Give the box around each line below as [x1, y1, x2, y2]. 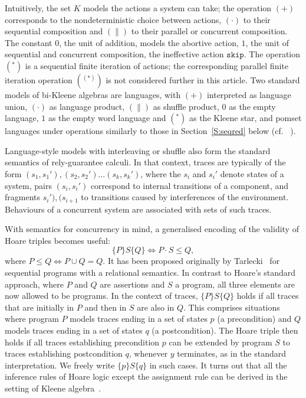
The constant [5, 36, 52, 48]
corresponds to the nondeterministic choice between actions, [5, 13, 222, 25]
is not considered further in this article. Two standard [106, 73, 300, 86]
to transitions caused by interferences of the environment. [81, 191, 289, 203]
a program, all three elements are [175, 278, 295, 290]
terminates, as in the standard [177, 347, 286, 360]
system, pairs [5, 179, 52, 191]
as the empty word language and [48, 112, 166, 124]
